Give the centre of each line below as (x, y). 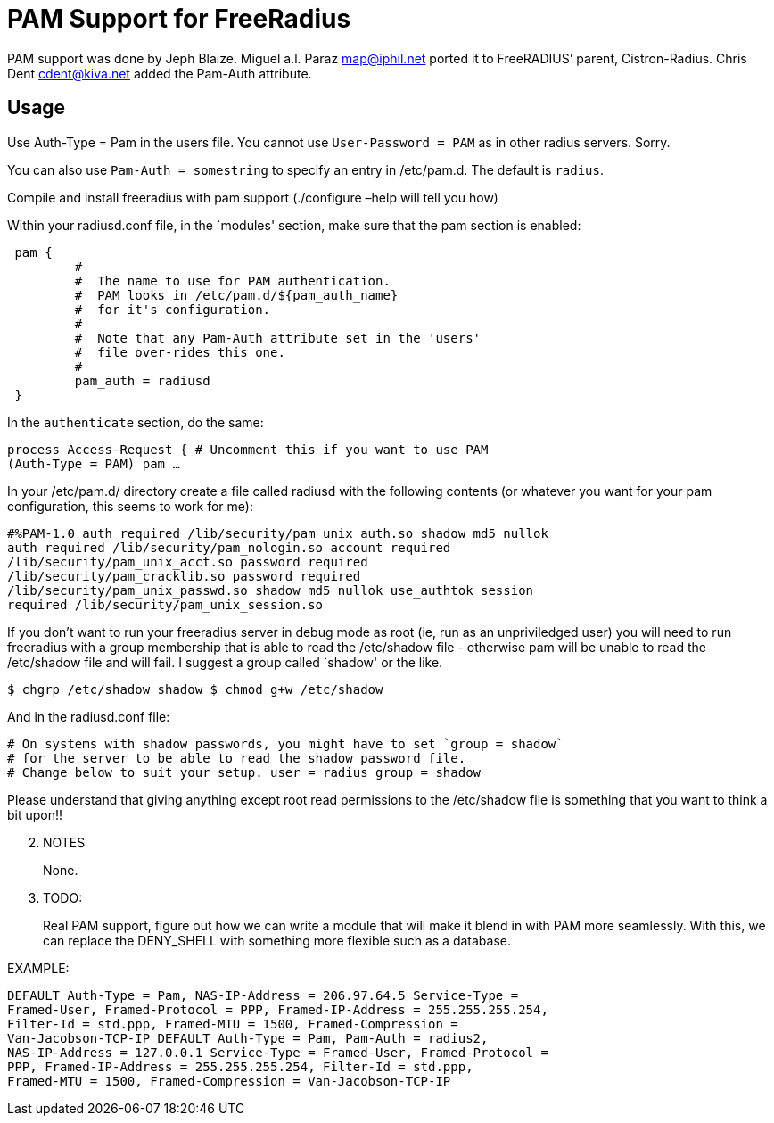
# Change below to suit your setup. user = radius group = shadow (244, 772)
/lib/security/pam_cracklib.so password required (184, 576)
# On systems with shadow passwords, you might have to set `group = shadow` (285, 743)
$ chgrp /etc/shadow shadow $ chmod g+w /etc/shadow (195, 689)
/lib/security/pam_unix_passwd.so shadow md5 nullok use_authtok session (271, 590)
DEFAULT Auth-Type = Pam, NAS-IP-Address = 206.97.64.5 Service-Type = (263, 995)
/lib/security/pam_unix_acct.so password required (188, 561)
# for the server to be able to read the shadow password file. (237, 758)
